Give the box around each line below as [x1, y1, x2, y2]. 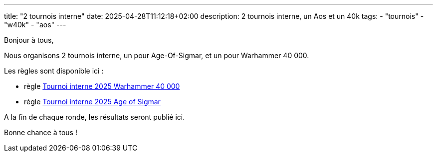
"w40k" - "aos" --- [4, 20, 66, 29]
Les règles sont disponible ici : [4, 67, 104, 75]
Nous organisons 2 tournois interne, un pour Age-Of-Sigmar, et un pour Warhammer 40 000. [4, 51, 309, 60]
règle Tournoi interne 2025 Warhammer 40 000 [24, 82, 180, 90]
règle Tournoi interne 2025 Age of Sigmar [24, 97, 161, 106]
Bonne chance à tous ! [4, 128, 77, 137]
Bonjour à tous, [4, 36, 54, 44]
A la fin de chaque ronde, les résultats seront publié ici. [4, 113, 185, 121]
